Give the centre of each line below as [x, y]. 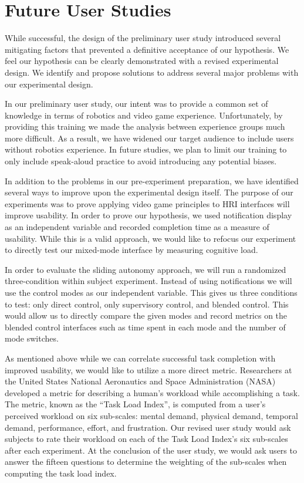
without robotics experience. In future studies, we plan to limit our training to [146, 149]
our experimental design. [49, 84]
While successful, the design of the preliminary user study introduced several [143, 38]
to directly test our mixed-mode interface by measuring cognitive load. [131, 250]
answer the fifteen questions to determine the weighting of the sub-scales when [146, 462]
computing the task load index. [61, 473]
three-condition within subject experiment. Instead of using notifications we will [148, 281]
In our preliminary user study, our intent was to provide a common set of [136, 104]
